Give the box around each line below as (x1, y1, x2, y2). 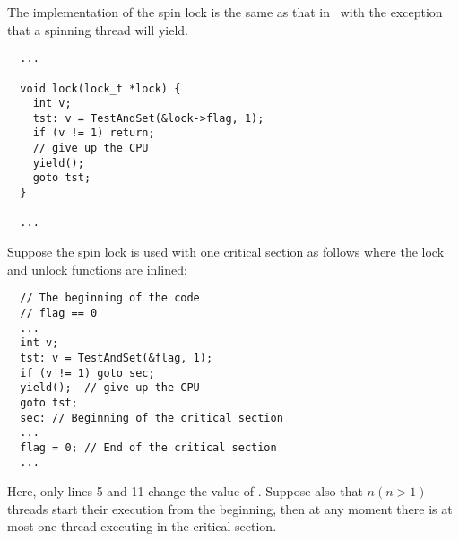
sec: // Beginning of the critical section (20, 411, 283, 424)
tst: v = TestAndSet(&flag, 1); (20, 351, 213, 364)
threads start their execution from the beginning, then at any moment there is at (7, 499, 453, 518)
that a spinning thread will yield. (7, 20, 188, 39)
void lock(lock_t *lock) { (20, 82, 181, 95)
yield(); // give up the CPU (20, 381, 200, 395)
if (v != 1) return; (32, 127, 155, 140)
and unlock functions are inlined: (7, 259, 187, 278)
